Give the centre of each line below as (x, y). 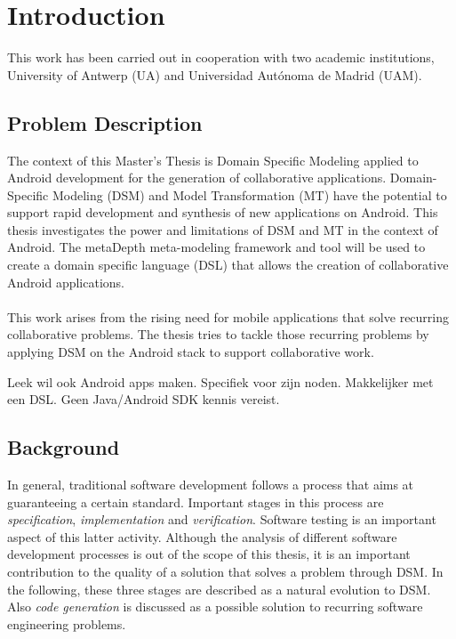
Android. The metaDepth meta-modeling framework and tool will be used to (216, 247)
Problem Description (105, 122)
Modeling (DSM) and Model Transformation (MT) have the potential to (249, 194)
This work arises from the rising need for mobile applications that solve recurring (228, 316)
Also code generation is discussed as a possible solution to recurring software (215, 607)
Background (64, 447)
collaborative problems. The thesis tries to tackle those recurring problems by (218, 334)
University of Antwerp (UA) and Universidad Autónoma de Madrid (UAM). (215, 74)
